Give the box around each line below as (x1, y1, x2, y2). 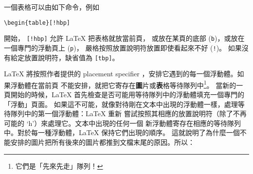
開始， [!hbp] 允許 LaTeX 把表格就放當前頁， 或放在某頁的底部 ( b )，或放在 (4, 33, 245, 43)
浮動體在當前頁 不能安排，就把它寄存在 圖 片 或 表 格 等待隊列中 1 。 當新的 (10, 78, 236, 90)
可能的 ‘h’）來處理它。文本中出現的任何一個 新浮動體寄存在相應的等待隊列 (4, 118, 241, 128)
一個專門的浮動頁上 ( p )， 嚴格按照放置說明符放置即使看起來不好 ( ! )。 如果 (4, 42, 242, 52)
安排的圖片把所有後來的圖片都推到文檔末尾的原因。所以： (10, 137, 195, 147)
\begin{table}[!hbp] (4, 19, 71, 26)
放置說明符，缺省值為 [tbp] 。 (24, 52, 119, 62)
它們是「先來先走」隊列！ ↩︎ (15, 160, 103, 171)
